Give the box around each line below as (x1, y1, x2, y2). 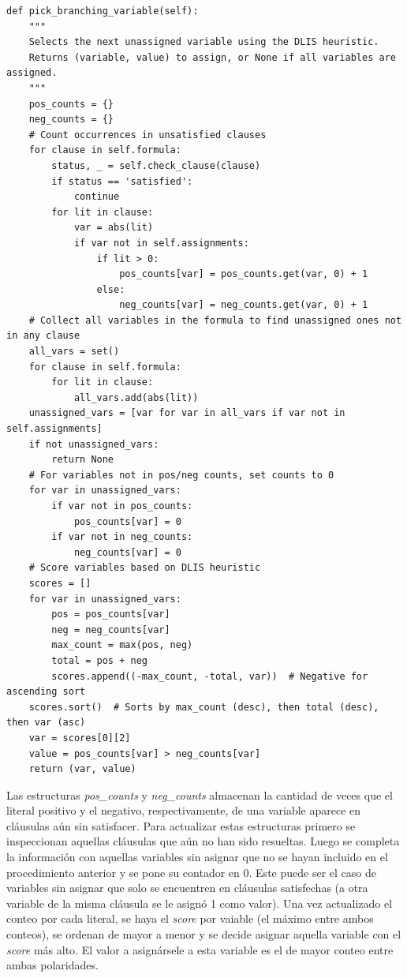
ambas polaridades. (6, 957, 99, 973)
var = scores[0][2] (28, 732, 131, 744)
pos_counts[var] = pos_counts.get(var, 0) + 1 (119, 268, 368, 280)
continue (73, 191, 120, 203)
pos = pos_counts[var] (51, 609, 170, 620)
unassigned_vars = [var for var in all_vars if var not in (28, 407, 345, 419)
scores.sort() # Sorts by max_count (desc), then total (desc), (28, 701, 379, 713)
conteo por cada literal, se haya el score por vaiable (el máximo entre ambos (6, 910, 374, 927)
